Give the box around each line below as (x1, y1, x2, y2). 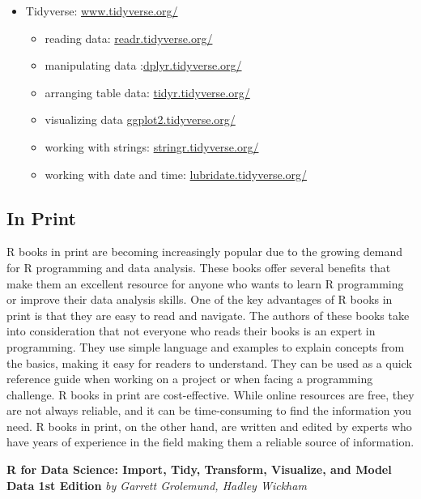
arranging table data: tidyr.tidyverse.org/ (45, 83, 250, 100)
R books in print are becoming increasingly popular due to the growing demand (6, 243, 403, 260)
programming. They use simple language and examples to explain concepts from (6, 338, 405, 355)
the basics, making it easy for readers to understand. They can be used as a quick (6, 354, 412, 371)
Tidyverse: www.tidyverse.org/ (25, 2, 178, 19)
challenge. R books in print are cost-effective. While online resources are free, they (6, 386, 415, 403)
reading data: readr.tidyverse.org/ (45, 29, 213, 46)
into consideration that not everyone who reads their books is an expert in (6, 322, 376, 339)
